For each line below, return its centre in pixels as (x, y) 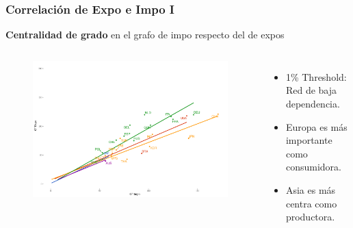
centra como (311, 203)
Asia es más (311, 189)
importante (309, 140)
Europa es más (316, 126)
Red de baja (311, 90)
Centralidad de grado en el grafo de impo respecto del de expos (145, 35)
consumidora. (313, 167)
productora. (310, 217)
